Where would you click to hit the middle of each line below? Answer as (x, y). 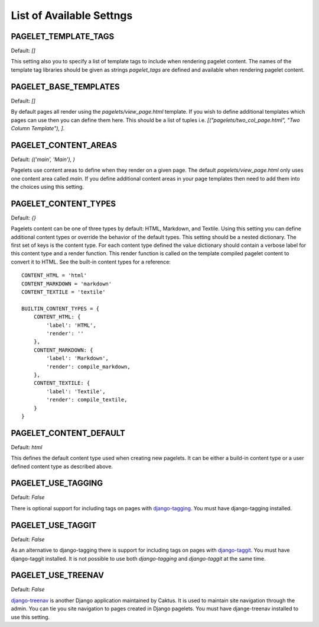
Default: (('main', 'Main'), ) (43, 159)
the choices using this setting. (47, 187)
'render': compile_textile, (87, 400)
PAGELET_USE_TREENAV (58, 575)
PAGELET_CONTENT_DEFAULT (68, 433)
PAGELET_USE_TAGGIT (54, 525)
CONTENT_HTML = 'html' (54, 276)
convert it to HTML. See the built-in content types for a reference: (91, 262)
